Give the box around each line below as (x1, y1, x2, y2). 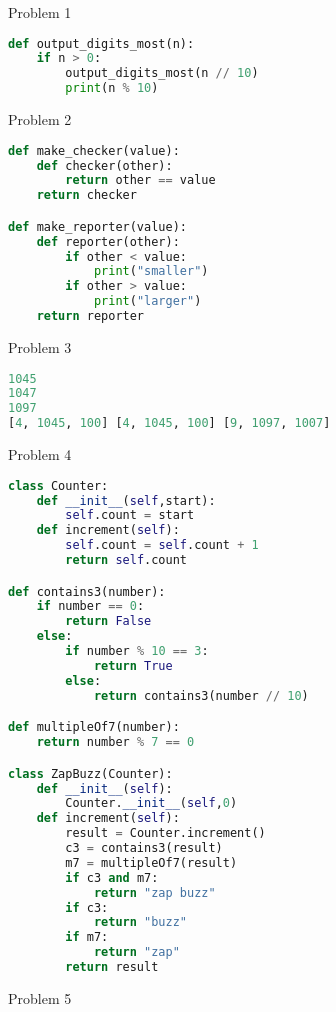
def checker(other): (36, 158, 173, 173)
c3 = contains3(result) (65, 841, 223, 855)
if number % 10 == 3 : (65, 644, 209, 659)
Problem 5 (8, 987, 72, 1008)
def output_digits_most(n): (8, 36, 195, 51)
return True (93, 658, 173, 673)
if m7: (65, 930, 109, 945)
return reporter (36, 309, 145, 324)
